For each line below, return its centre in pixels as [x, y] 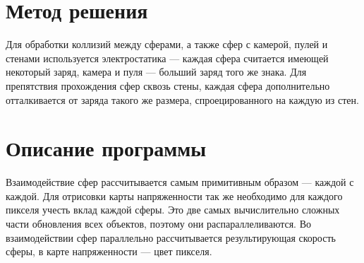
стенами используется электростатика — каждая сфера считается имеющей [167, 58]
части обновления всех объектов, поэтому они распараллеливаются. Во [159, 223]
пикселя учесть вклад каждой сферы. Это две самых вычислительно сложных [173, 210]
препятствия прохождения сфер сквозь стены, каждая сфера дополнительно [168, 85]
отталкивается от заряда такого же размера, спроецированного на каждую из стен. [182, 99]
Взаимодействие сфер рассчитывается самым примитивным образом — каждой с [180, 182]
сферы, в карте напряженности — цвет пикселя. [109, 251]
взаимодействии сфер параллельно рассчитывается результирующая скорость [171, 237]
